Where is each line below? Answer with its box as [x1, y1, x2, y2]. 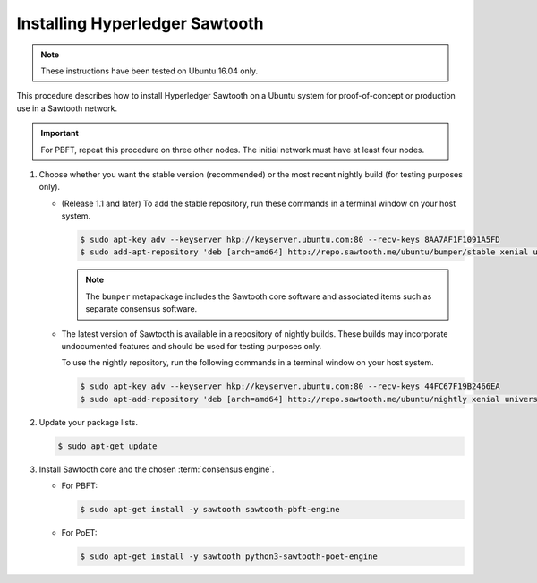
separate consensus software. [85, 304, 198, 314]
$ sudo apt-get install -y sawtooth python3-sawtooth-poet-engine [80, 552, 378, 562]
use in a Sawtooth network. [16, 103, 118, 114]
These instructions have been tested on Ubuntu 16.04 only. [40, 65, 259, 76]
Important [40, 128, 80, 139]
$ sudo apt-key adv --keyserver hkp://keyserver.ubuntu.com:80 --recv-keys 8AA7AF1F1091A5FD [80, 235, 500, 245]
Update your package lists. [38, 416, 139, 427]
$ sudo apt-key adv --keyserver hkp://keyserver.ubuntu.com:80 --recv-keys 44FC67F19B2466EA [80, 382, 500, 391]
